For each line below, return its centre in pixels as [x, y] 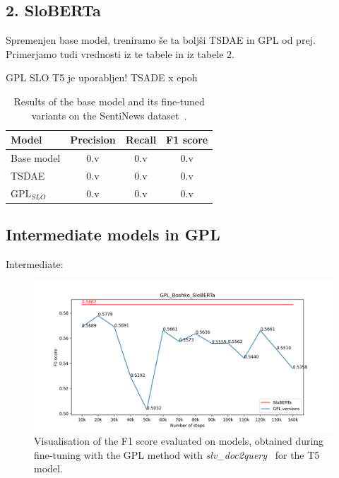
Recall [141, 140]
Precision [93, 140]
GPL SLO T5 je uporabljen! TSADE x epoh [102, 77]
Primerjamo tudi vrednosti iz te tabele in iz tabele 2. [120, 53]
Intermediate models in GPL [113, 234]
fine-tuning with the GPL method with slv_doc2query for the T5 [177, 454]
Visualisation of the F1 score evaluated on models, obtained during [179, 441]
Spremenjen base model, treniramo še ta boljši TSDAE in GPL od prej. [161, 40]
